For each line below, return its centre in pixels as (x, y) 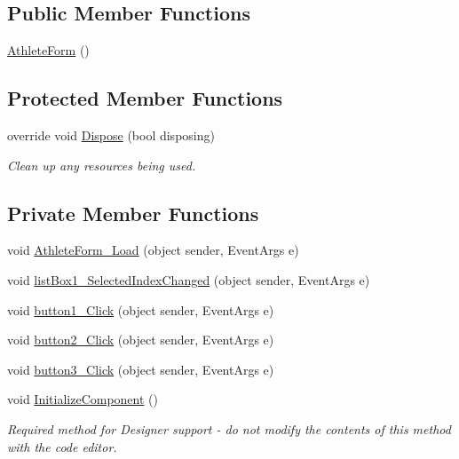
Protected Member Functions (145, 98)
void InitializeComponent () (83, 399)
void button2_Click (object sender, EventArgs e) (141, 340)
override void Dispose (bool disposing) (111, 135)
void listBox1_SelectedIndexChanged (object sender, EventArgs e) (189, 279)
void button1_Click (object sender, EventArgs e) (141, 309)
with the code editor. (62, 446)
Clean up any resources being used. (102, 165)
